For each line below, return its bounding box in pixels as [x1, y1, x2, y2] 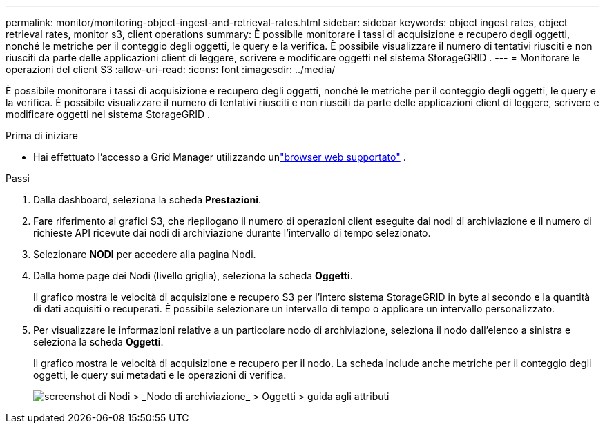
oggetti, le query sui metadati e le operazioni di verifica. [33, 369, 287, 381]
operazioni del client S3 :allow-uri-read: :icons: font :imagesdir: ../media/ [6, 63, 336, 75]
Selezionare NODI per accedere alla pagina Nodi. [33, 248, 256, 260]
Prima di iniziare [6, 130, 78, 141]
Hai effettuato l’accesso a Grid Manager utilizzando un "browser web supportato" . [33, 151, 406, 163]
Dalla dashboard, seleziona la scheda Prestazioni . [33, 194, 261, 206]
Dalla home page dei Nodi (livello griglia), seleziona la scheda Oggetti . [33, 270, 353, 281]
